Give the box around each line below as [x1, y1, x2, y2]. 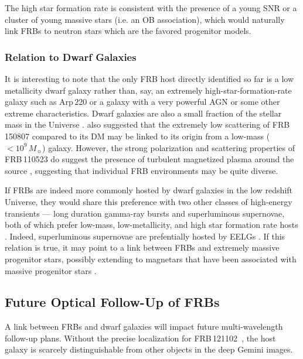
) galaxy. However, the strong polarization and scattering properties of [42, 141, 295, 153]
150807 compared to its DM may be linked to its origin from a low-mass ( [5, 129, 270, 142]
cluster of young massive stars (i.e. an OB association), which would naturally [5, 13, 285, 25]
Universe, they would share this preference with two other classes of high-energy [5, 195, 292, 207]
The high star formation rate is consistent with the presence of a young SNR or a [5, 2, 297, 13]
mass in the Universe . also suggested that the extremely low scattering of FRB [5, 118, 290, 131]
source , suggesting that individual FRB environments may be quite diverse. [5, 164, 278, 176]
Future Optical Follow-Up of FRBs [5, 293, 220, 311]
